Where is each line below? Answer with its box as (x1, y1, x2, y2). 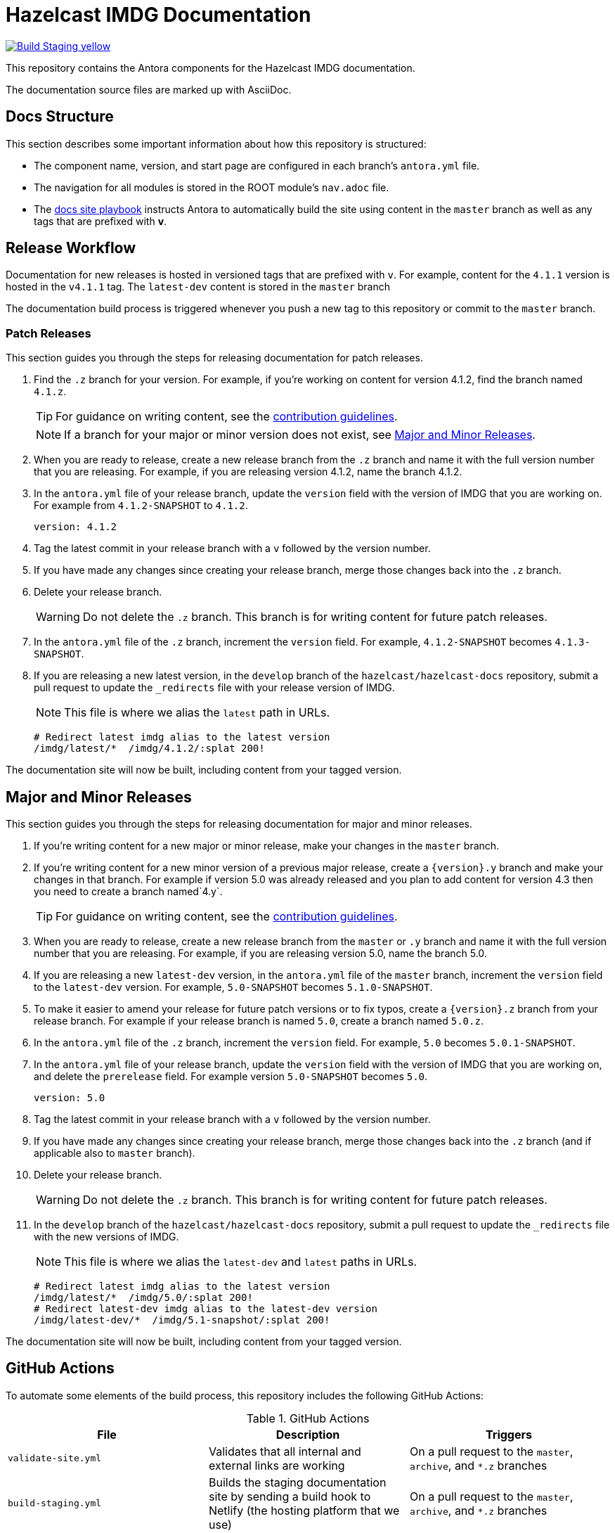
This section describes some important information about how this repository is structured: (6, 137, 427, 150)
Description (276, 1427, 340, 1442)
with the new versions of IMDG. (34, 1231, 179, 1243)
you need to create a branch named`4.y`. (34, 885, 223, 898)
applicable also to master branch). (34, 1147, 195, 1160)
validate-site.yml (8, 1453, 102, 1464)
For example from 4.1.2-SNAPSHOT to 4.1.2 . (34, 499, 248, 512)
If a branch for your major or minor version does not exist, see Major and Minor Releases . (64, 428, 536, 442)
